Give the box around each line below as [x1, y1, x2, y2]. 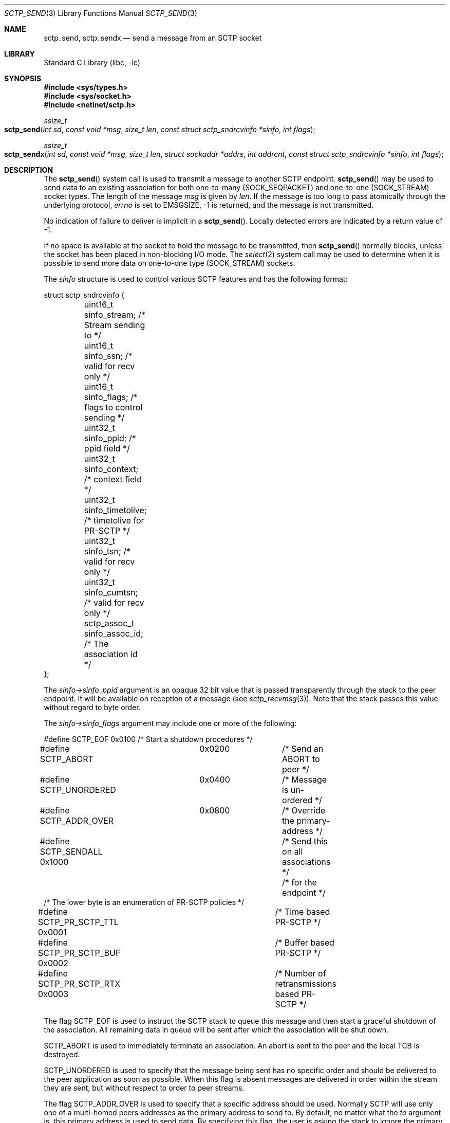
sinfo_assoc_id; [84, 628, 143, 639]
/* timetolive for [84, 515, 144, 526]
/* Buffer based [275, 937, 334, 948]
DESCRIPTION [4, 166, 53, 174]
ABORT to [282, 754, 320, 764]
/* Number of [275, 968, 326, 979]
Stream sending [84, 320, 145, 330]
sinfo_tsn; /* [84, 546, 131, 556]
